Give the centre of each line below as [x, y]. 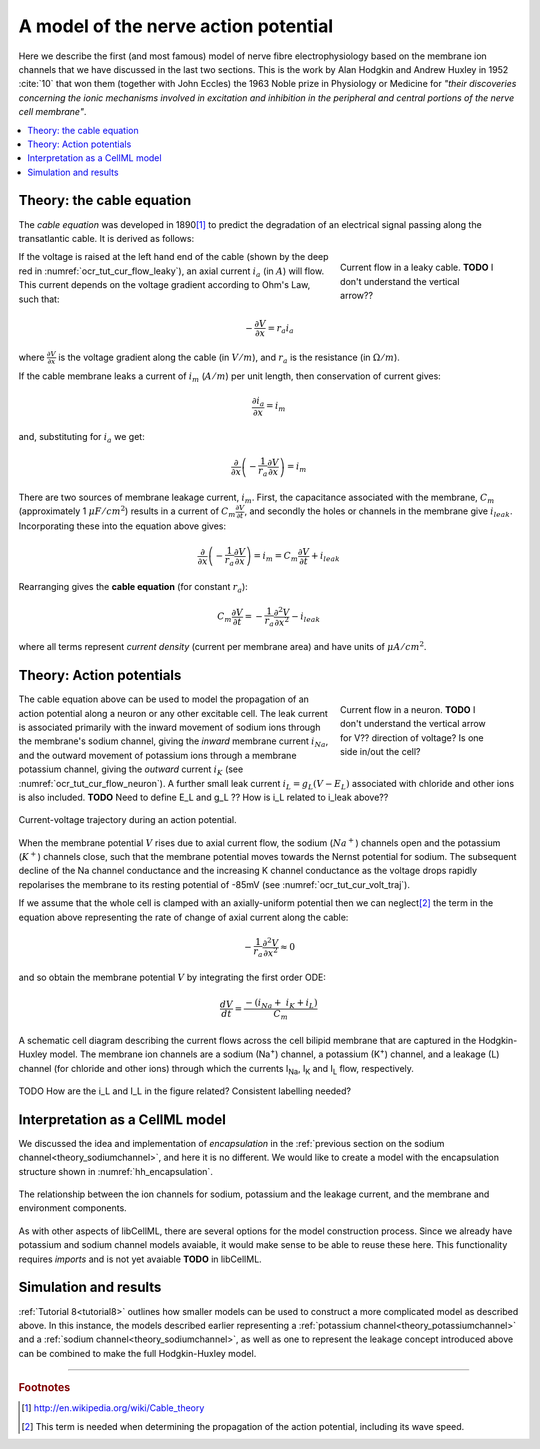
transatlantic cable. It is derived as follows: [106, 238]
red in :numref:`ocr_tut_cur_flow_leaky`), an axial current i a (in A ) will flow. [171, 272]
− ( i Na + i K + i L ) [281, 1003]
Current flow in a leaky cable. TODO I [417, 267]
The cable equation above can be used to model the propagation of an [164, 699]
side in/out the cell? [380, 752]
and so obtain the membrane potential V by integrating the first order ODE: [172, 977]
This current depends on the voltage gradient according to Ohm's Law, [164, 285]
